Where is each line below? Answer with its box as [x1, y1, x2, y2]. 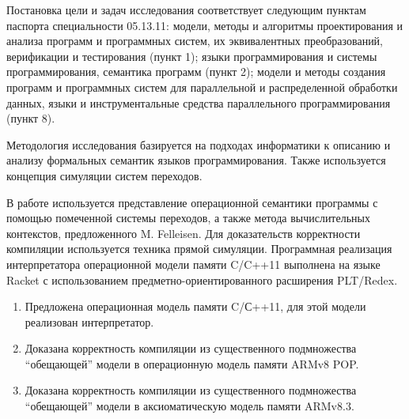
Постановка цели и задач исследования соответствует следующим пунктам [6, 2, 366, 17]
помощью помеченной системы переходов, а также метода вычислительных [6, 209, 370, 226]
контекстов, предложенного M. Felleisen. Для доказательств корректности [6, 225, 361, 241]
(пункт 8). [6, 110, 55, 126]
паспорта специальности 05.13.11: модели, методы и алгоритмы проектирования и [6, 17, 403, 33]
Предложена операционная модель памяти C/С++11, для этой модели [25, 298, 366, 315]
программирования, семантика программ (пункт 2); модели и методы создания [6, 63, 386, 80]
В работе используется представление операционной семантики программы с [6, 194, 378, 210]
